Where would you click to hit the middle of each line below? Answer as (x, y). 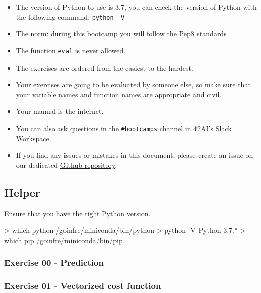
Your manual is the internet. (60, 111)
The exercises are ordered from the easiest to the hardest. (105, 67)
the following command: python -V (70, 16)
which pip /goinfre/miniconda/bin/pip (63, 240)
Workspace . (34, 138)
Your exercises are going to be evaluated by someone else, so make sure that (133, 84)
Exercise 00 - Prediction (54, 262)
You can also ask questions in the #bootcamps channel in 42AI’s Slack (124, 128)
